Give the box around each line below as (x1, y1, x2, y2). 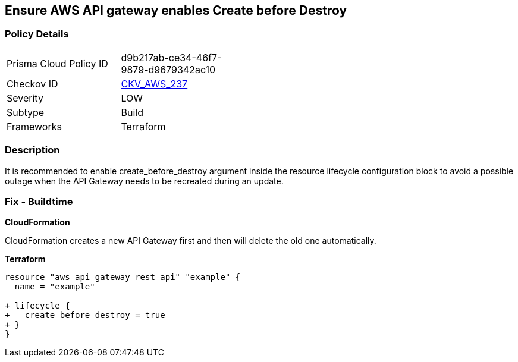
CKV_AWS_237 (121, 77, 188, 90)
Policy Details (5, 28, 69, 40)
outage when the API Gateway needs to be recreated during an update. (5, 175, 284, 186)
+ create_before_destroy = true (5, 310, 165, 320)
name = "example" (14, 282, 95, 292)
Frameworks (7, 120, 62, 133)
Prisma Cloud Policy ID (7, 57, 108, 70)
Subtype (7, 106, 45, 118)
